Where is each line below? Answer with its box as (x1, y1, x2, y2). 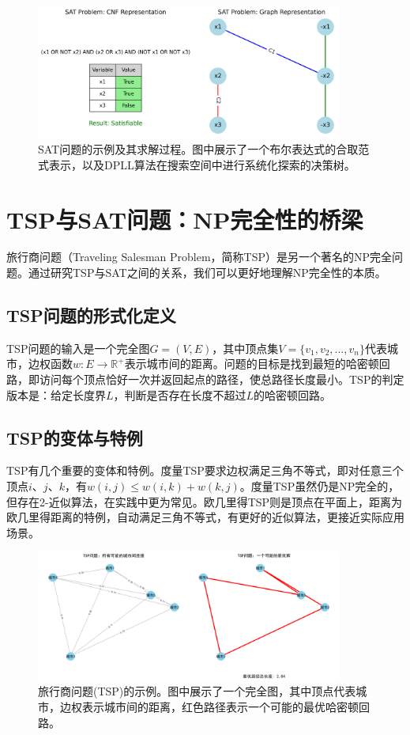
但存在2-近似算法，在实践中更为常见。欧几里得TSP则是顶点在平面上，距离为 (6, 493, 403, 510)
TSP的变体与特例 (6, 425, 143, 449)
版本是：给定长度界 (6, 386, 106, 403)
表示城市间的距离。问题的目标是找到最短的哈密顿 (124, 355, 379, 372)
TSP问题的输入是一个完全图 (6, 339, 150, 356)
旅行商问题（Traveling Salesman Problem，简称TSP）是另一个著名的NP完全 (6, 248, 393, 265)
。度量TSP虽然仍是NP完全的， (239, 478, 400, 494)
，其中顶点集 (212, 339, 279, 356)
